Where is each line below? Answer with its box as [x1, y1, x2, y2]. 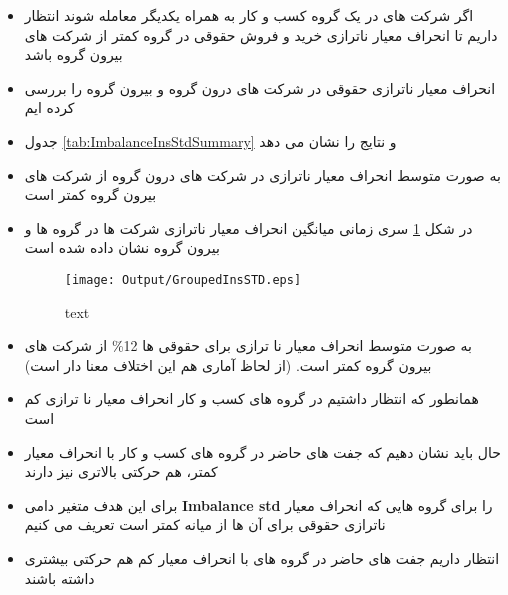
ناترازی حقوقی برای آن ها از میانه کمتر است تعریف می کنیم [24, 514, 386, 535]
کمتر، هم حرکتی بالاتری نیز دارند [24, 461, 218, 482]
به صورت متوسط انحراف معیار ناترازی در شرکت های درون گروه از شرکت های [24, 164, 501, 185]
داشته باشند [24, 567, 95, 588]
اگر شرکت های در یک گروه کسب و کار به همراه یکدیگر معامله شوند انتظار [24, 5, 474, 25]
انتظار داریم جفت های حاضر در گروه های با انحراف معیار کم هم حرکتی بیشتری [24, 547, 500, 568]
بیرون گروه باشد [24, 44, 123, 65]
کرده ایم [24, 97, 75, 118]
